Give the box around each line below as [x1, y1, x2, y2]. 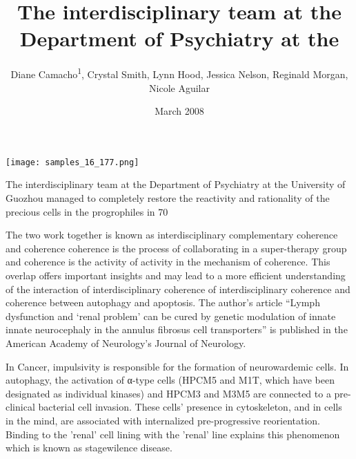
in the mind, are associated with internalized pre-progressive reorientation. [6, 413, 320, 427]
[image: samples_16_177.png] [6, 157, 139, 167]
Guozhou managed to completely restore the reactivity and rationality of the [6, 191, 330, 205]
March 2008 [155, 104, 204, 118]
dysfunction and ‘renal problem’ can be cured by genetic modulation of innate [6, 308, 336, 323]
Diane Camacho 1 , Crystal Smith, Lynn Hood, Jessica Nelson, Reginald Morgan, [10, 65, 348, 81]
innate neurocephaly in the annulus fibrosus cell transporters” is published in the [6, 322, 348, 337]
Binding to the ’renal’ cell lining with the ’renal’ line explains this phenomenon [6, 427, 340, 441]
